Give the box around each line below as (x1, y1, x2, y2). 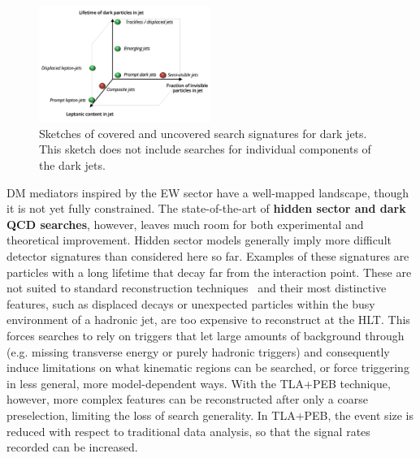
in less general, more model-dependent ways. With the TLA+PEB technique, (6, 374, 391, 391)
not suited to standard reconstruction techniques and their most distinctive (6, 279, 387, 296)
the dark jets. (39, 157, 106, 173)
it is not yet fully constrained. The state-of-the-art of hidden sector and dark (6, 200, 406, 217)
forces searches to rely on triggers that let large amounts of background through (6, 326, 405, 343)
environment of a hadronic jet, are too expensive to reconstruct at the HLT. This (6, 311, 410, 328)
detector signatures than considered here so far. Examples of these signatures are (6, 247, 409, 264)
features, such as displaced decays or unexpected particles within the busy (6, 295, 375, 312)
